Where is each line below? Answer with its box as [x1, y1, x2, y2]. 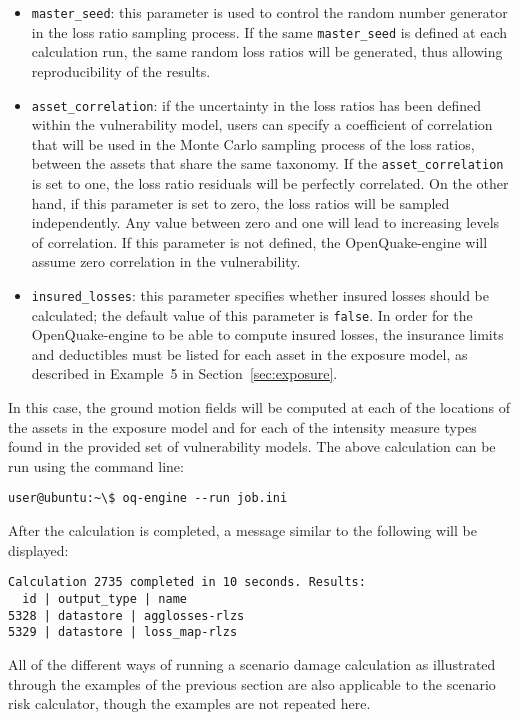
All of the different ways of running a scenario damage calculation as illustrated [8, 653, 496, 674]
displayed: [8, 539, 69, 560]
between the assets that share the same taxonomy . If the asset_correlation [31, 153, 504, 174]
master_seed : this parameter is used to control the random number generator [31, 2, 508, 22]
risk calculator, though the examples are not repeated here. [8, 693, 371, 714]
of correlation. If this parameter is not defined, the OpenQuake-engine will [31, 231, 488, 252]
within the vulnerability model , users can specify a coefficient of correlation [31, 114, 493, 135]
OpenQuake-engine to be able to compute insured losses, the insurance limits [31, 324, 504, 345]
